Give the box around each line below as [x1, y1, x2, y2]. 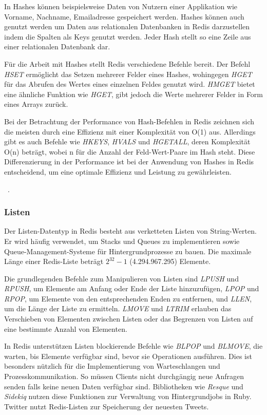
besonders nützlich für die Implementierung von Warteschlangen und [4, 361, 220, 371]
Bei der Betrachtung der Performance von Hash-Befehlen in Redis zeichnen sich [4, 116, 255, 126]
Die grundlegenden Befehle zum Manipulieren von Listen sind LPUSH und [4, 273, 239, 284]
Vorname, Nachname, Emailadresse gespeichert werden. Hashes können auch [4, 11, 244, 22]
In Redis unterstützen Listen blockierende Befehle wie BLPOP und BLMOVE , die [4, 341, 263, 351]
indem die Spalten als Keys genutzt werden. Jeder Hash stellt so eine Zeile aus [4, 31, 251, 42]
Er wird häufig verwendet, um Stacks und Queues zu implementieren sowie [4, 235, 240, 246]
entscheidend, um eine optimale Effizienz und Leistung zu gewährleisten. [4, 166, 232, 177]
